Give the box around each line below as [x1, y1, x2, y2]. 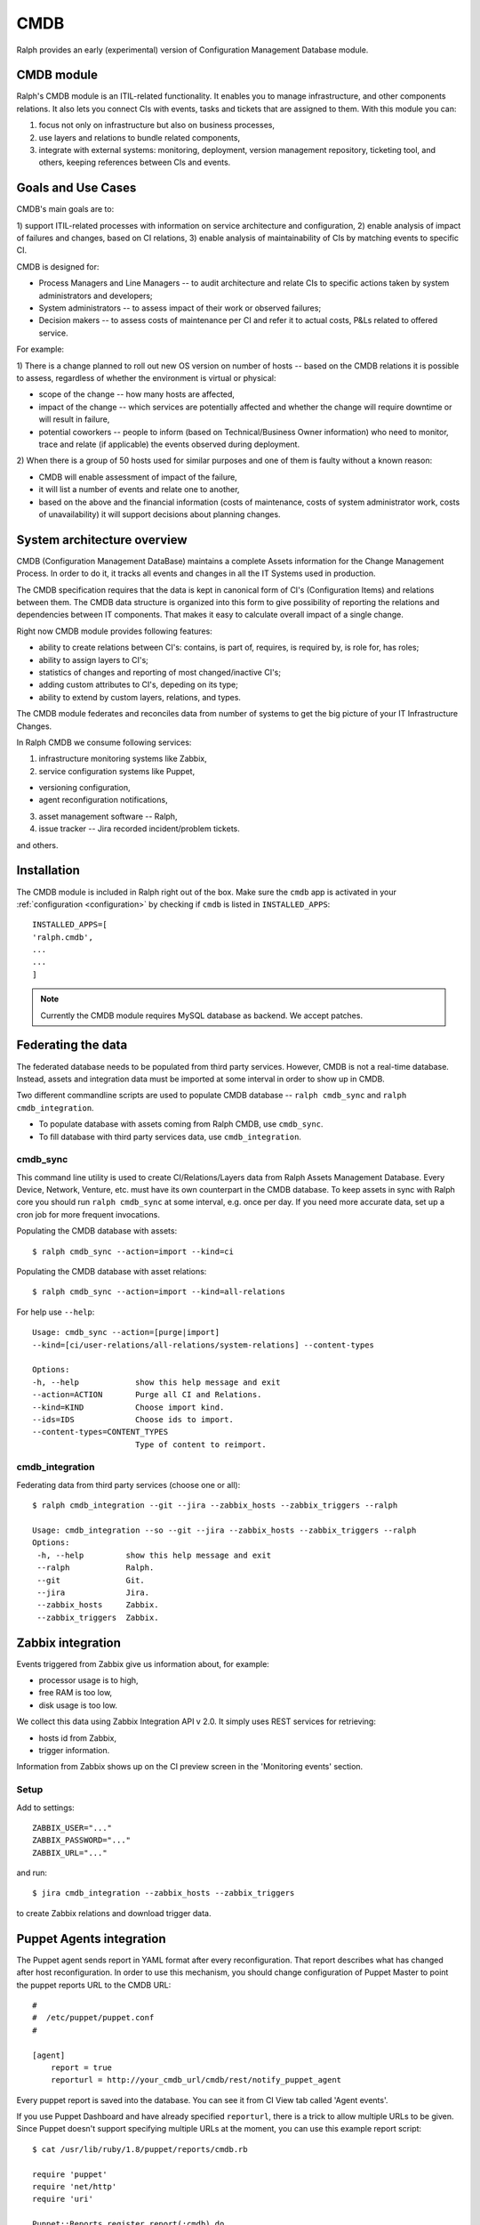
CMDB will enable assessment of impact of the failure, [38, 472, 237, 482]
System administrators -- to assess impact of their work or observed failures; [38, 303, 322, 313]
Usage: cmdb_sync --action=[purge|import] [32, 1327, 220, 1338]
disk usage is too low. [38, 1700, 118, 1711]
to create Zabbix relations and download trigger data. [16, 1907, 212, 1918]
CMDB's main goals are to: [16, 204, 115, 214]
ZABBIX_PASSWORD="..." [32, 1835, 132, 1846]
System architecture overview [16, 532, 188, 547]
